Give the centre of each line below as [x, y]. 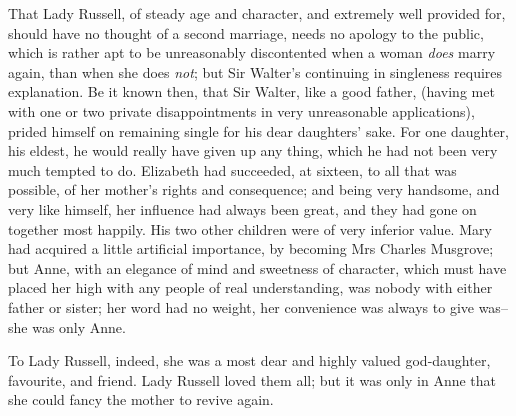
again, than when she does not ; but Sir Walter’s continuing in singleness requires [255, 71]
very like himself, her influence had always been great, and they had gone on [242, 208]
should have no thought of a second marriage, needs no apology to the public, [246, 32]
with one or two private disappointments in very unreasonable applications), [241, 110]
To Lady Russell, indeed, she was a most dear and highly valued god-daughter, [249, 360]
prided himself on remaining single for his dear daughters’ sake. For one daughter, [259, 130]
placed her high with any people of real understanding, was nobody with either [250, 287]
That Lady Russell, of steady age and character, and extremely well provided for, [257, 13]
